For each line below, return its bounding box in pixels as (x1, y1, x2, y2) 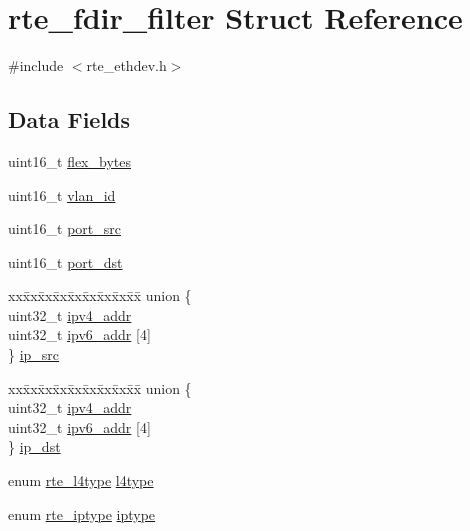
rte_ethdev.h (86, 55, 167, 76)
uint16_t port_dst (8, 251, 123, 272)
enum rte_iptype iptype (8, 503, 156, 524)
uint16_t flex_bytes (8, 150, 131, 171)
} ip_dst (8, 436, 61, 457)
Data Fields (8, 104, 131, 135)
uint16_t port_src (8, 218, 121, 239)
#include (8, 55, 64, 76)
